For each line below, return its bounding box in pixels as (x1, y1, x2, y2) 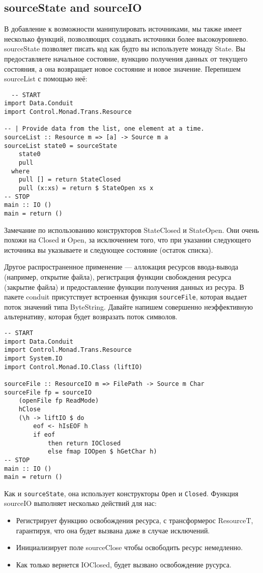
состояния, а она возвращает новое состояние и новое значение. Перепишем (4, 63, 241, 74)
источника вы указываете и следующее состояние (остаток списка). (4, 244, 213, 255)
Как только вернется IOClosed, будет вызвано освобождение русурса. (16, 559, 231, 569)
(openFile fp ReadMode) (18, 397, 99, 405)
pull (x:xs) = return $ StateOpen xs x (18, 184, 154, 192)
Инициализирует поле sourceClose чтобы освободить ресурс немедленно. (16, 542, 243, 553)
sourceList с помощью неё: (4, 73, 87, 84)
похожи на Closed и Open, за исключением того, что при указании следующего (4, 234, 251, 245)
